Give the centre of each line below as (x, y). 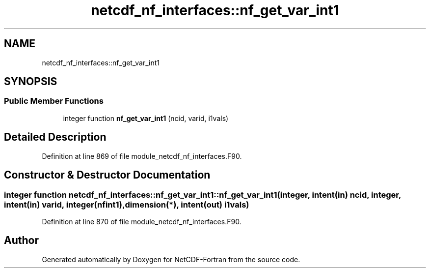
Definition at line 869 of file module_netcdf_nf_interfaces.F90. (142, 156)
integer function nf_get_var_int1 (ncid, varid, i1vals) (146, 118)
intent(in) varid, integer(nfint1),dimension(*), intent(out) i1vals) (127, 204)
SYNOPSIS (31, 82)
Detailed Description (55, 137)
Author (21, 241)
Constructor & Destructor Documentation (107, 175)
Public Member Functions (54, 101)
